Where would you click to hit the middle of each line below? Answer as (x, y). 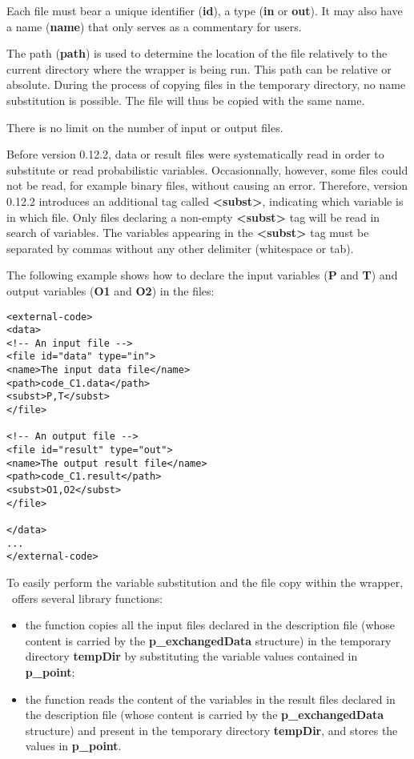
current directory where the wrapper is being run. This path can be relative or (199, 68)
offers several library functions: (87, 598)
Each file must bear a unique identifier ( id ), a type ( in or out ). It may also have (205, 10)
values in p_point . (73, 746)
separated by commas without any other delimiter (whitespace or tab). (180, 248)
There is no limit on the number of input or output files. (145, 127)
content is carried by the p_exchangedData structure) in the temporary (208, 640)
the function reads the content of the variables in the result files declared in (210, 699)
